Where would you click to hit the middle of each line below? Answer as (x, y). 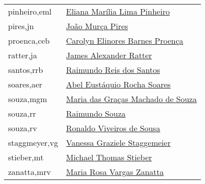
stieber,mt (26, 157)
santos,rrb (26, 70)
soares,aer (25, 84)
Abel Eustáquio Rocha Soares (118, 84)
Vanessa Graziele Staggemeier (118, 143)
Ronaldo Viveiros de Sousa (113, 128)
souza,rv (23, 128)
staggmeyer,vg (33, 143)
